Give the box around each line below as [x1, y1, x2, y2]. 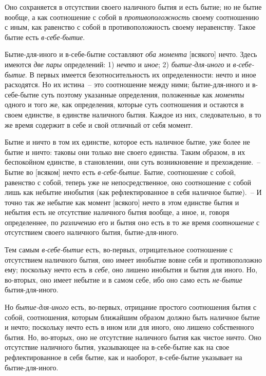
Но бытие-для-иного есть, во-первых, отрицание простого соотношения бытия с [5, 302, 257, 312]
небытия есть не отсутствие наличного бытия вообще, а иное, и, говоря [5, 207, 230, 217]
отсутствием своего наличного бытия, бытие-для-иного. [5, 227, 179, 238]
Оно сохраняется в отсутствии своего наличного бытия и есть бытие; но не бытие [5, 2, 262, 12]
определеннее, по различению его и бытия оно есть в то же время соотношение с [5, 216, 260, 227]
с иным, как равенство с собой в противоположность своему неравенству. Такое [5, 22, 256, 32]
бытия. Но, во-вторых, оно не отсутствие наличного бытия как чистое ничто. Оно [5, 331, 261, 342]
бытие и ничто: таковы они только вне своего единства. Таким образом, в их [5, 146, 245, 157]
